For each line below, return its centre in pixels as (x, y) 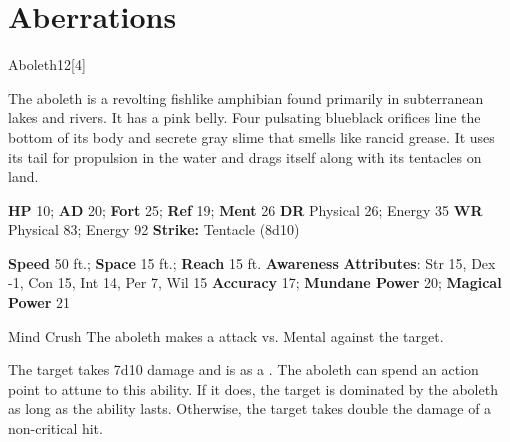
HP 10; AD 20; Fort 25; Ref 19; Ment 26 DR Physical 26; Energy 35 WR (245, 209)
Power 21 (39, 302)
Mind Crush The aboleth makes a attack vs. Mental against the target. (226, 335)
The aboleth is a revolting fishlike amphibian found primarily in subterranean (246, 97)
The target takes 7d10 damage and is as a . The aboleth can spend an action (243, 369)
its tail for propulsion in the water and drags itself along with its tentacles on (245, 156)
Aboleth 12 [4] (47, 64)
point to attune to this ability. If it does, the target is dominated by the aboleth (253, 388)
